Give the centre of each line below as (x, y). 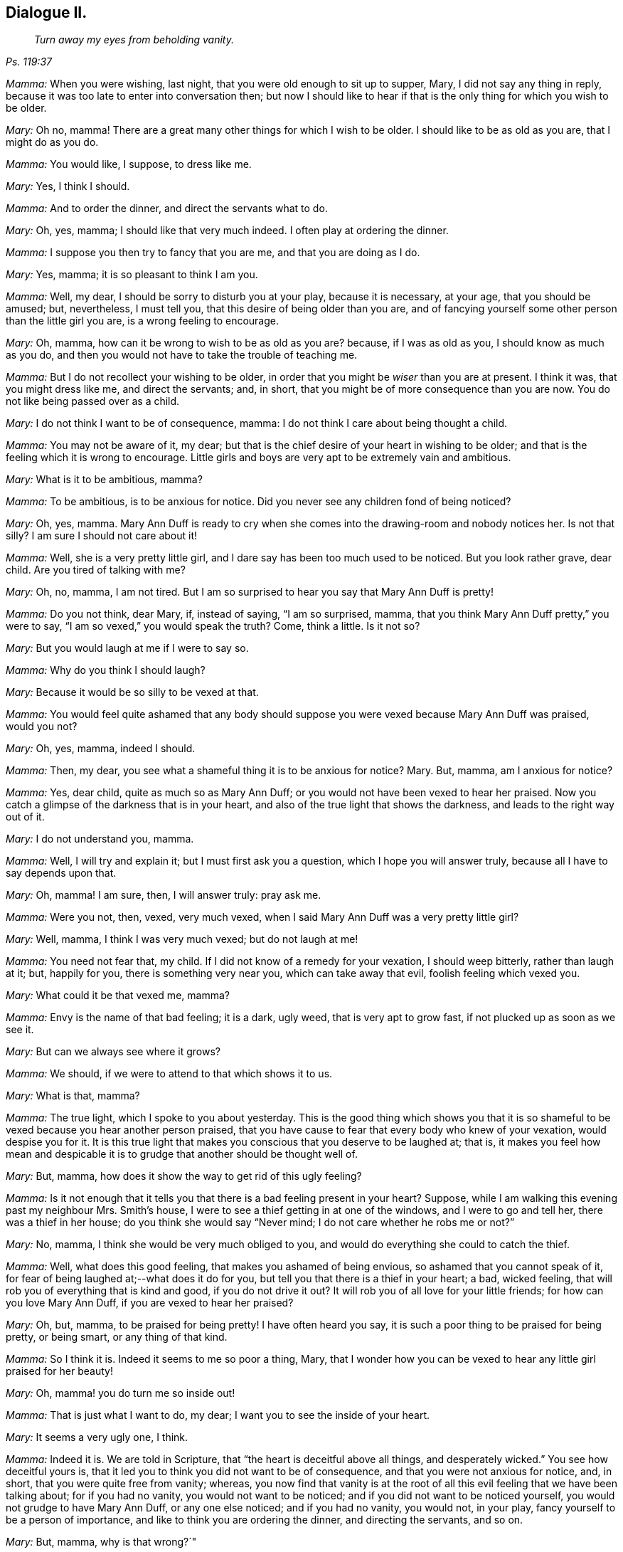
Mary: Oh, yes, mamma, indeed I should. (101, 749)
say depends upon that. (61, 873)
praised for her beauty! (59, 1371)
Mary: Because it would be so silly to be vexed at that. (132, 692)
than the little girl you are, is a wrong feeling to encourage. (143, 321)
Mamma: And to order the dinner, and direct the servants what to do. (167, 208)
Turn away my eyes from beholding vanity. (134, 40)
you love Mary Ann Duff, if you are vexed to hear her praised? (150, 1303)
